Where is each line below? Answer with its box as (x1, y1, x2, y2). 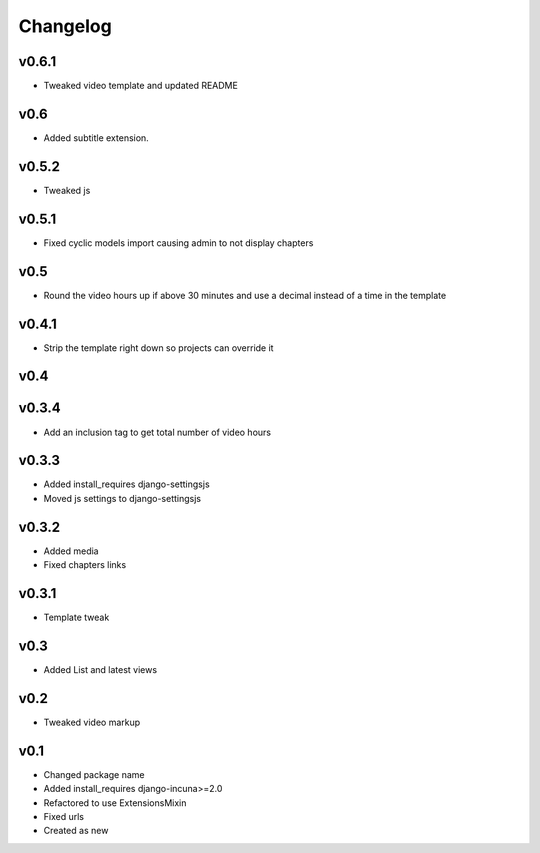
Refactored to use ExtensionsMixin (43, 796, 187, 809)
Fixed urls (43, 810, 85, 822)
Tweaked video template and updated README (43, 80, 239, 92)
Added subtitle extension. (43, 131, 149, 144)
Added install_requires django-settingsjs (43, 478, 210, 490)
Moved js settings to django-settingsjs (43, 492, 202, 504)
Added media (43, 545, 99, 557)
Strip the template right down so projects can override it (43, 341, 274, 354)
